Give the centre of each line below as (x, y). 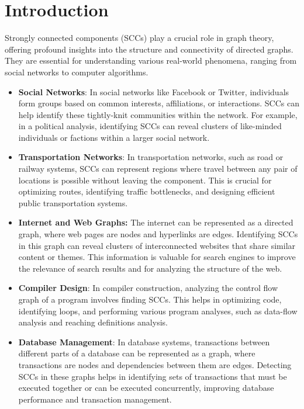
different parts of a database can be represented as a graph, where (137, 353)
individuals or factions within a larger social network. (114, 137)
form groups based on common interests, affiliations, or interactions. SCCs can (159, 103)
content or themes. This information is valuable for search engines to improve (157, 257)
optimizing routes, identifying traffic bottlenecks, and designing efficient (147, 191)
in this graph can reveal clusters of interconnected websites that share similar (157, 245)
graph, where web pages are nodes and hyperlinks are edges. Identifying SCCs (158, 234)
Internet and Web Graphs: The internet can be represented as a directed (156, 222)
